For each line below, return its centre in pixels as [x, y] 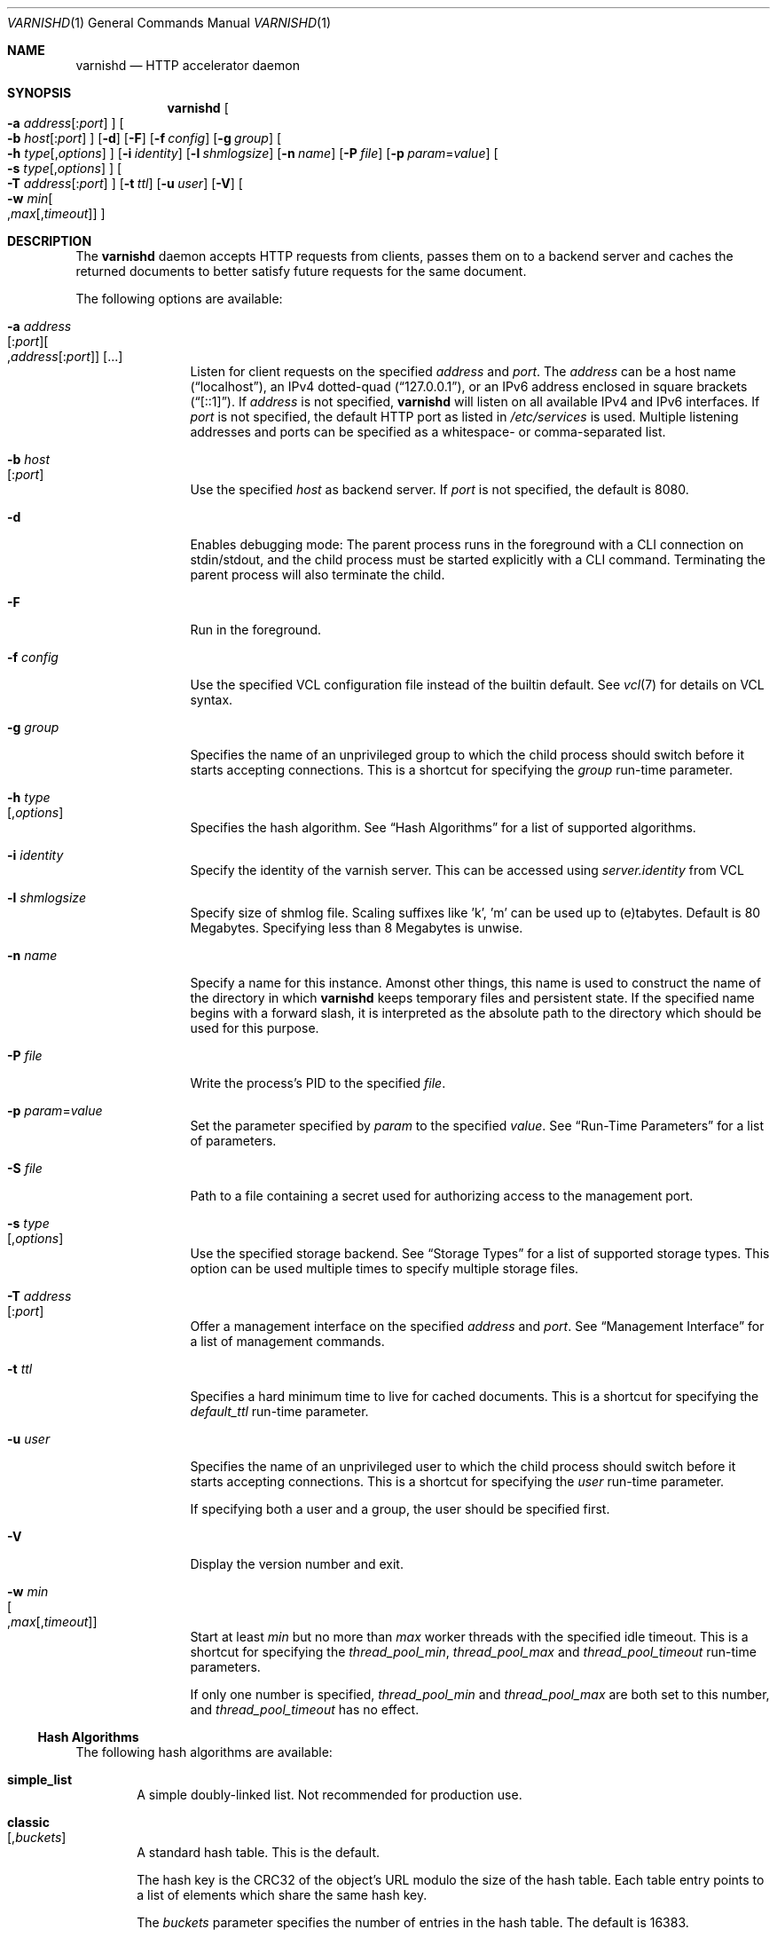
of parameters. [233, 1141]
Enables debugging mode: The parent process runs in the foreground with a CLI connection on [467, 544]
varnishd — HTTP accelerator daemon [188, 65]
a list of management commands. [287, 1341]
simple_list [40, 1780]
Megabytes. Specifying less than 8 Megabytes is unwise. [357, 928]
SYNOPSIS [39, 93]
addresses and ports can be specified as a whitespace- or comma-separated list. [428, 432]
